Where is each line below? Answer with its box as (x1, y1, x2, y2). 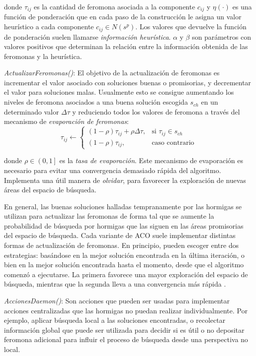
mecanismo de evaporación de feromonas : (4, 116, 129, 126)
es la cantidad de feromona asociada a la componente (34, 1, 195, 11)
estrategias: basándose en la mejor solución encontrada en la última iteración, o (4, 249, 245, 260)
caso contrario (152, 139, 195, 146)
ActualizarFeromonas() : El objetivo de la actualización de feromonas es (4, 67, 220, 78)
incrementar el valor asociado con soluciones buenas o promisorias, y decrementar (4, 77, 251, 87)
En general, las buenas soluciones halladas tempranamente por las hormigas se (4, 201, 242, 211)
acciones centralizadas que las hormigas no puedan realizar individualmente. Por (4, 305, 248, 315)
